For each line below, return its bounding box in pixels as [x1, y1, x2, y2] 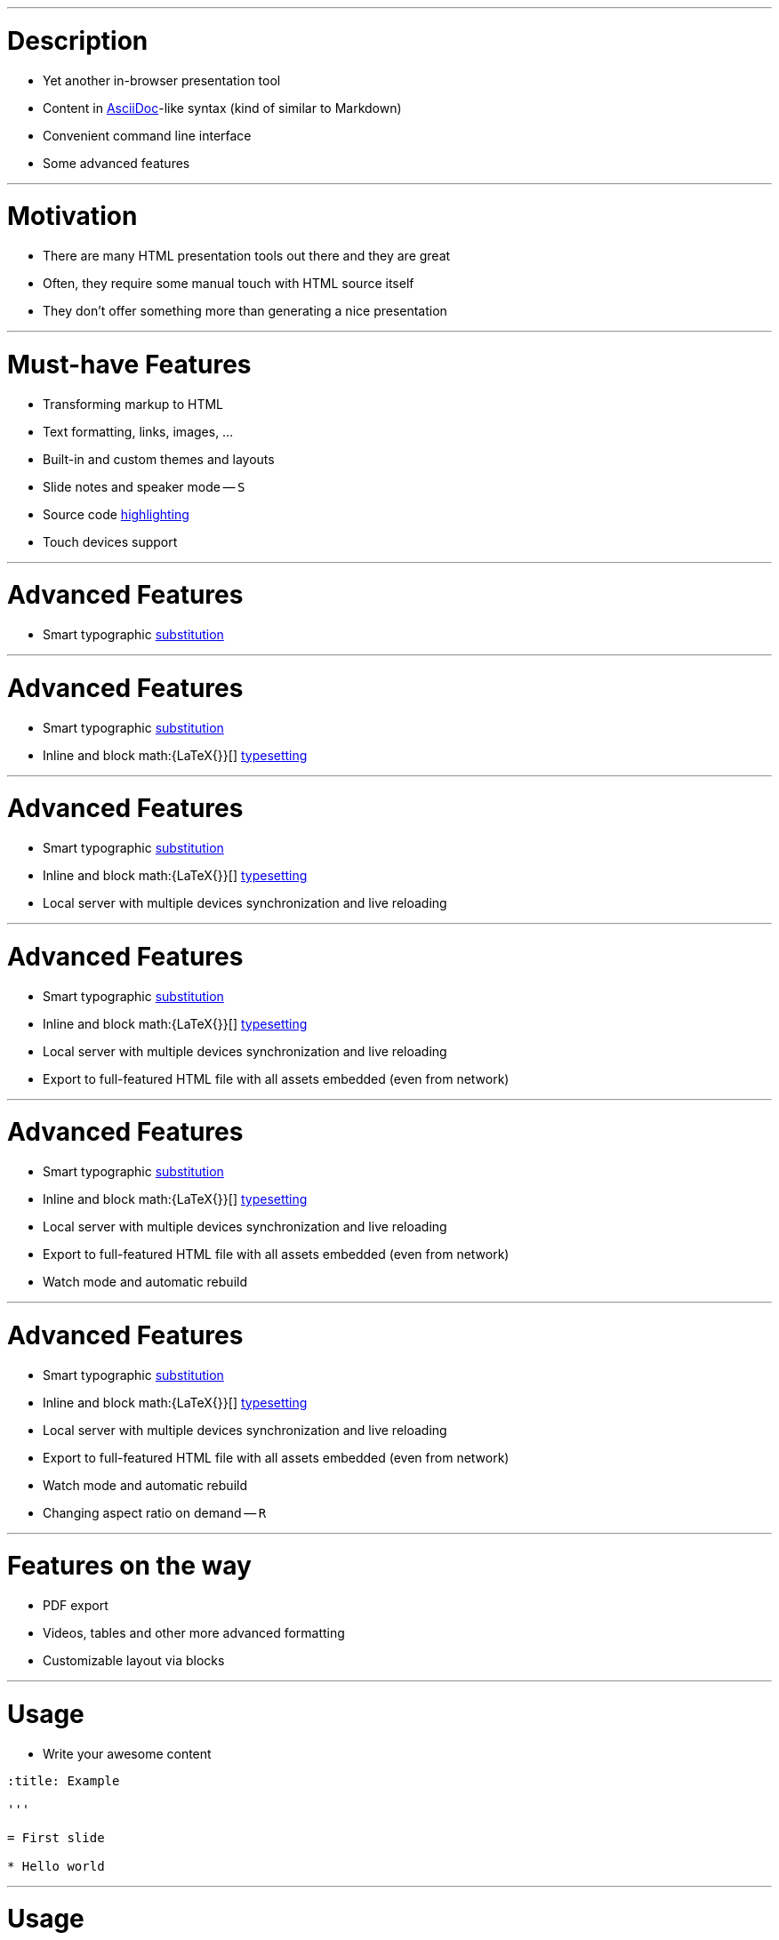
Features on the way [7, 1551, 252, 1582]
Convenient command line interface [43, 127, 252, 143]
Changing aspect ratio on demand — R [43, 1504, 267, 1520]
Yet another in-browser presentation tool [43, 72, 281, 88]
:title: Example [7, 1773, 120, 1788]
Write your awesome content [43, 1745, 212, 1761]
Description [7, 25, 149, 56]
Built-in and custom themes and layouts [43, 451, 275, 467]
